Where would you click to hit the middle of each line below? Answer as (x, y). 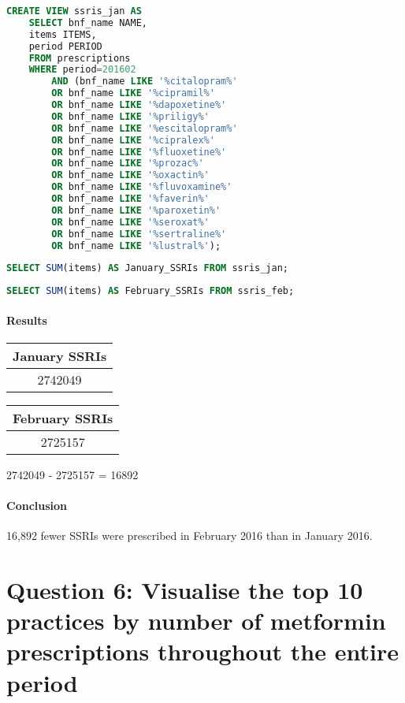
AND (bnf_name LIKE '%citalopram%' (145, 82)
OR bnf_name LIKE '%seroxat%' (130, 222)
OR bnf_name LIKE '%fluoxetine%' (139, 152)
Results (27, 320)
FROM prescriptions (80, 58)
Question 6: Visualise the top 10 (185, 590)
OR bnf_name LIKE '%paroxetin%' (136, 210)
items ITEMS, (63, 34)
